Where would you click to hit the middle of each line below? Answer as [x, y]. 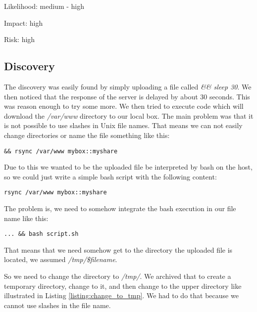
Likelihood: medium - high [44, 6]
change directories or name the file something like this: [87, 135]
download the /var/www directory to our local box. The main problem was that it [129, 115]
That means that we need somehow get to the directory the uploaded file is [118, 249]
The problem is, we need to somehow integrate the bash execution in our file [120, 208]
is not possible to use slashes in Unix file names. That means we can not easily [123, 125]
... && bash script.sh [41, 234]
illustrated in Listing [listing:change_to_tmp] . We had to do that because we [121, 295]
